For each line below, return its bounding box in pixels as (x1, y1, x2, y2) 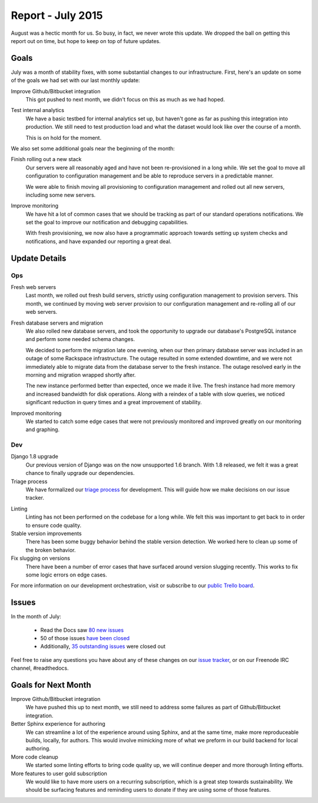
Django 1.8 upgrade (11, 453, 58, 460)
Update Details (11, 253, 67, 263)
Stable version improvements (11, 530, 82, 537)
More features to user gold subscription (11, 770, 107, 777)
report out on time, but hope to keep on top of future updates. (11, 37, 161, 44)
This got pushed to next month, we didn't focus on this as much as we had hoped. (25, 96, 225, 103)
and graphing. (25, 426, 60, 433)
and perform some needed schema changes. (25, 336, 135, 343)
